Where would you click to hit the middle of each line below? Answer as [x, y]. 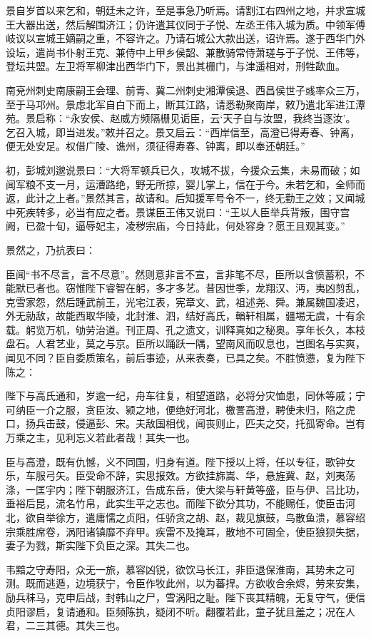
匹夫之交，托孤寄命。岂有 [305, 423]
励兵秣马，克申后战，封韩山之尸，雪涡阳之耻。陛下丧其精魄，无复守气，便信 [185, 597]
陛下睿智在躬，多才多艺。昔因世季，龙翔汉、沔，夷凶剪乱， [225, 288]
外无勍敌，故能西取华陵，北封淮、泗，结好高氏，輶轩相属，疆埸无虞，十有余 [185, 316]
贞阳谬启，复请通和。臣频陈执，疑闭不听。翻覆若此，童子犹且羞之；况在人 [181, 611]
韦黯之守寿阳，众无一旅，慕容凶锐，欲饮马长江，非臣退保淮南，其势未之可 [181, 569]
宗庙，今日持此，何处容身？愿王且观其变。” [245, 226]
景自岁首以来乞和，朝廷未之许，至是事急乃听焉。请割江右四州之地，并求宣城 [185, 10]
